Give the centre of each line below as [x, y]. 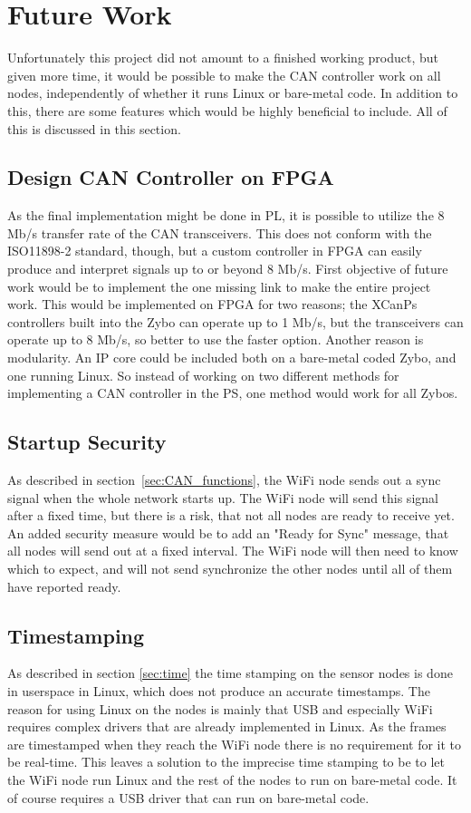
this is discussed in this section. [94, 128]
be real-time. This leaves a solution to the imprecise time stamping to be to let [226, 762]
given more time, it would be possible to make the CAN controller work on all [224, 75]
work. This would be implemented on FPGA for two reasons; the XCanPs [212, 304]
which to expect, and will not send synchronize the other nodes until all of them [230, 568]
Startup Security [87, 442]
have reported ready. [64, 586]
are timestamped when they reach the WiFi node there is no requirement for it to [235, 744]
